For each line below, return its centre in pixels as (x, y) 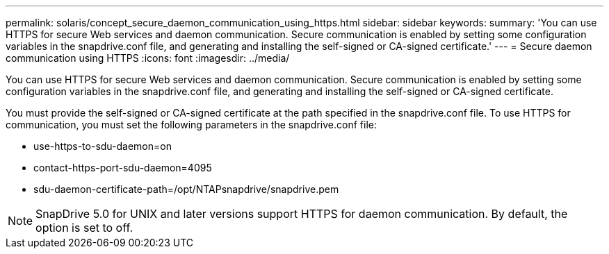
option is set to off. (84, 228)
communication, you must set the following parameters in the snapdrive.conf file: (191, 125)
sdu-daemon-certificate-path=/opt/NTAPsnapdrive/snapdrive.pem (186, 189)
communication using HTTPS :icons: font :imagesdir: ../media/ (148, 58)
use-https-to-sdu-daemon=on (103, 146)
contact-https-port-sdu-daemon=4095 (123, 168)
